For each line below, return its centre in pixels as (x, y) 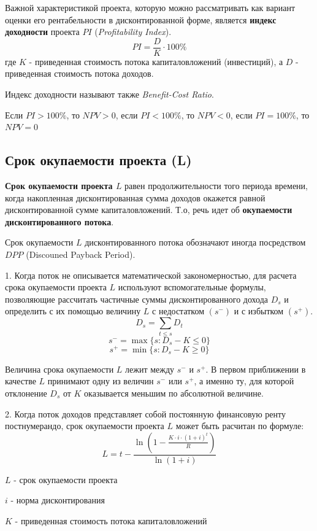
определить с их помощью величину (73, 311)
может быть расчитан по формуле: (240, 426)
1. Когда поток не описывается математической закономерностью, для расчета (151, 275)
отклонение (26, 393)
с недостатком (178, 311)
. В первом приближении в (256, 369)
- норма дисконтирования (58, 500)
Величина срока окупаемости (59, 369)
